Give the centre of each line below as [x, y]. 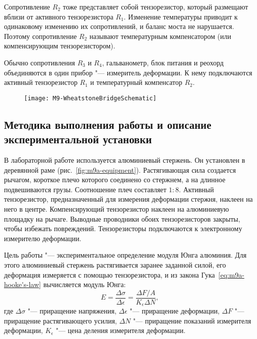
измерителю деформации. [43, 238]
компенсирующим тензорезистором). [60, 46]
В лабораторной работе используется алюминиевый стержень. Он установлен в [125, 160]
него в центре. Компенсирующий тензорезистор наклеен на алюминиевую [116, 208]
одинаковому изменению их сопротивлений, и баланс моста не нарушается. [119, 26]
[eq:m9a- [231, 274]
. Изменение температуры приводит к [181, 16]
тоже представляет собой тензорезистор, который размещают [155, 6]
